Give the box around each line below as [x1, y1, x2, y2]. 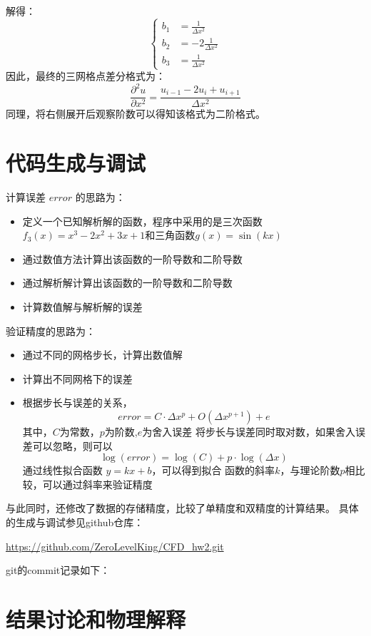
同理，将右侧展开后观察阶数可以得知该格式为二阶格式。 [6, 106, 265, 121]
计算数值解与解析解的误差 [22, 299, 143, 314]
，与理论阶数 [280, 463, 340, 478]
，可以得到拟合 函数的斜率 [151, 463, 275, 478]
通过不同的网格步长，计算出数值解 [22, 347, 183, 362]
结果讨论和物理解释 [6, 604, 186, 633]
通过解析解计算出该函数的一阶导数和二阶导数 [22, 275, 233, 290]
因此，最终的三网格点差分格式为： [6, 68, 166, 83]
